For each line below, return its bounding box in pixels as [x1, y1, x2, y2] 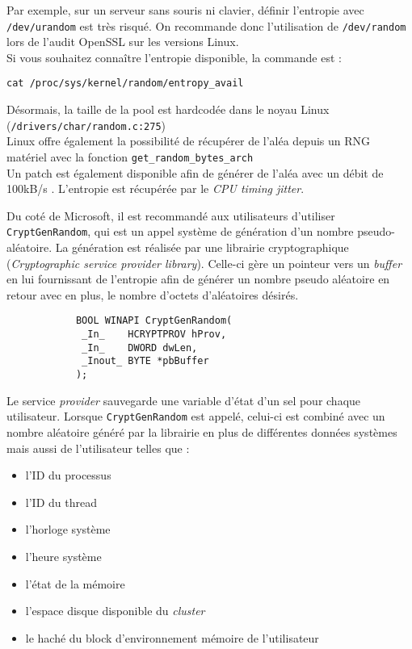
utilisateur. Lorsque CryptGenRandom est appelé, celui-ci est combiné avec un [6, 408, 385, 425]
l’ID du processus [25, 467, 111, 484]
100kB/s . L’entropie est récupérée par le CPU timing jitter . [6, 180, 305, 197]
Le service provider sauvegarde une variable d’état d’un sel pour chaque [6, 391, 361, 408]
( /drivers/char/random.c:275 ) [6, 116, 166, 133]
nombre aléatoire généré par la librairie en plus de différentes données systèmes [6, 423, 397, 440]
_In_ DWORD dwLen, [82, 341, 198, 354]
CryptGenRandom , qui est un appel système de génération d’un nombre [6, 223, 354, 240]
